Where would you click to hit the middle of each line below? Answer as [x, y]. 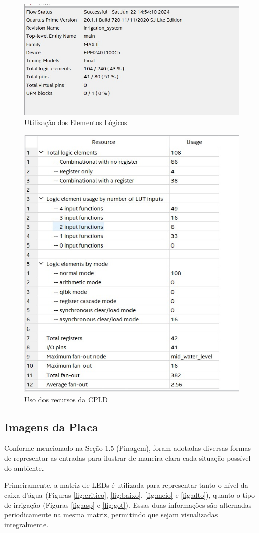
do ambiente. [24, 467]
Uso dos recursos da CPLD [66, 399]
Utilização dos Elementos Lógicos [76, 122]
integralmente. [26, 524]
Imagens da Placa [51, 426]
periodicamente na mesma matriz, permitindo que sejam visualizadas [111, 515]
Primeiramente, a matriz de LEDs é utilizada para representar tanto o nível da [126, 485]
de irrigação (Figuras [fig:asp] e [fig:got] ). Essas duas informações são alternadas [128, 504]
